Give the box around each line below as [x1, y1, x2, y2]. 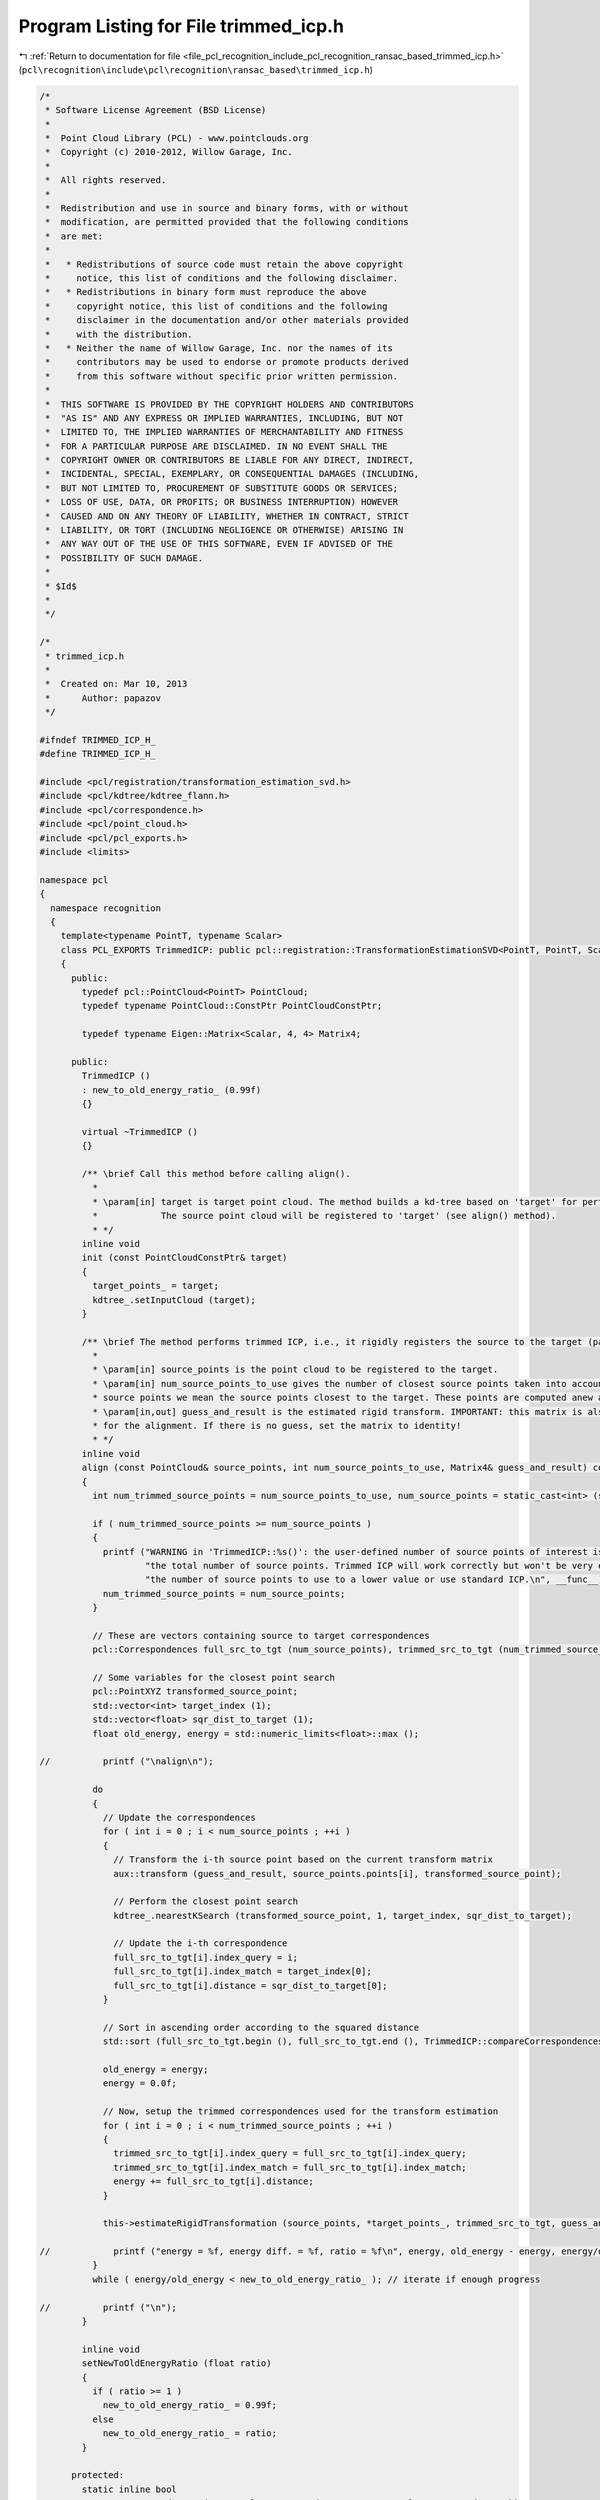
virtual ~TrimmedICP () [81, 1126, 199, 1137]
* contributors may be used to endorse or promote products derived [45, 356, 409, 368]
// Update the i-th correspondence [113, 1938, 288, 1949]
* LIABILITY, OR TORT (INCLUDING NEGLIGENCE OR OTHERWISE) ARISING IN [45, 525, 404, 536]
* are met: [45, 230, 104, 242]
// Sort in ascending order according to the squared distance [102, 2021, 420, 2033]
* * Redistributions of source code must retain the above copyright [45, 258, 404, 270]
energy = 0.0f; [102, 2078, 177, 2089]
